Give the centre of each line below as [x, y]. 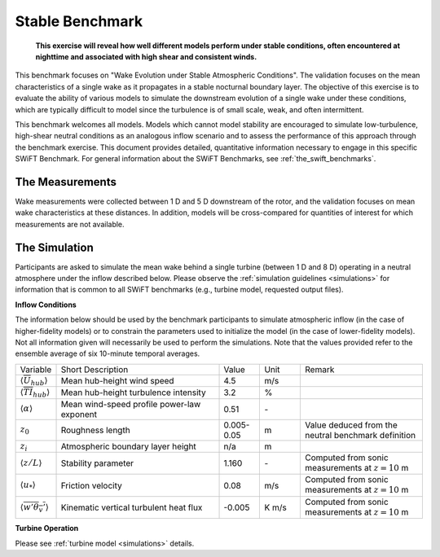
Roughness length [95, 430]
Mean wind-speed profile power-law [131, 404]
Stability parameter [97, 463]
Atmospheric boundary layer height [129, 446]
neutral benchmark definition [361, 435]
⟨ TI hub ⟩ [35, 393]
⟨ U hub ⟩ [34, 381]
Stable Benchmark [79, 21]
